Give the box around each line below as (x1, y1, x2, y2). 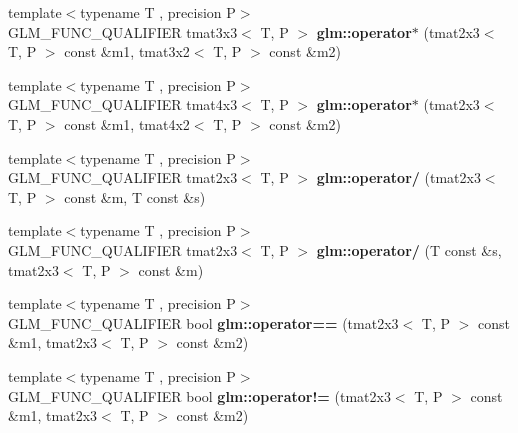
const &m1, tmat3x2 (64, 41, 190, 62)
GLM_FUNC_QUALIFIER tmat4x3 (8, 94, 238, 115)
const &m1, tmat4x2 (64, 113, 190, 134)
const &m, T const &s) (64, 186, 206, 207)
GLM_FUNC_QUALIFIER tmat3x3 (8, 21, 238, 42)
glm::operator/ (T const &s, (316, 239, 502, 260)
